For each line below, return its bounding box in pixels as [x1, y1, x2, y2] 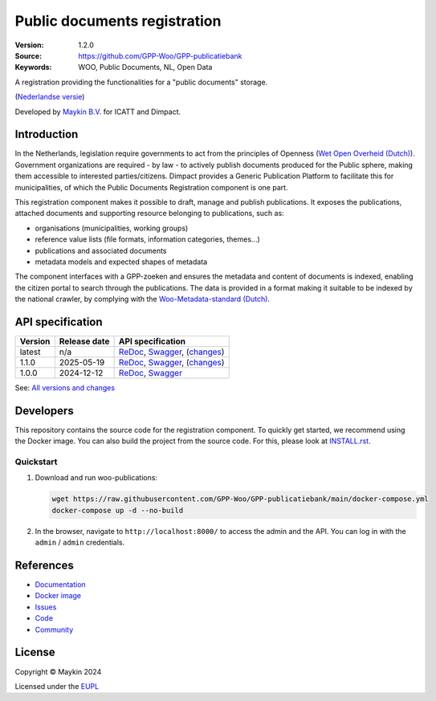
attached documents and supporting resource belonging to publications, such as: [14, 209, 284, 218]
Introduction [14, 128, 79, 141]
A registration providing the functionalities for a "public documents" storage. [14, 77, 268, 87]
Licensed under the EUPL [14, 681, 100, 691]
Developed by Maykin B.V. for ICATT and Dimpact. [14, 107, 181, 116]
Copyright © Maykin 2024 [14, 666, 102, 676]
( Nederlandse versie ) [14, 92, 85, 102]
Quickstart [14, 456, 58, 467]
